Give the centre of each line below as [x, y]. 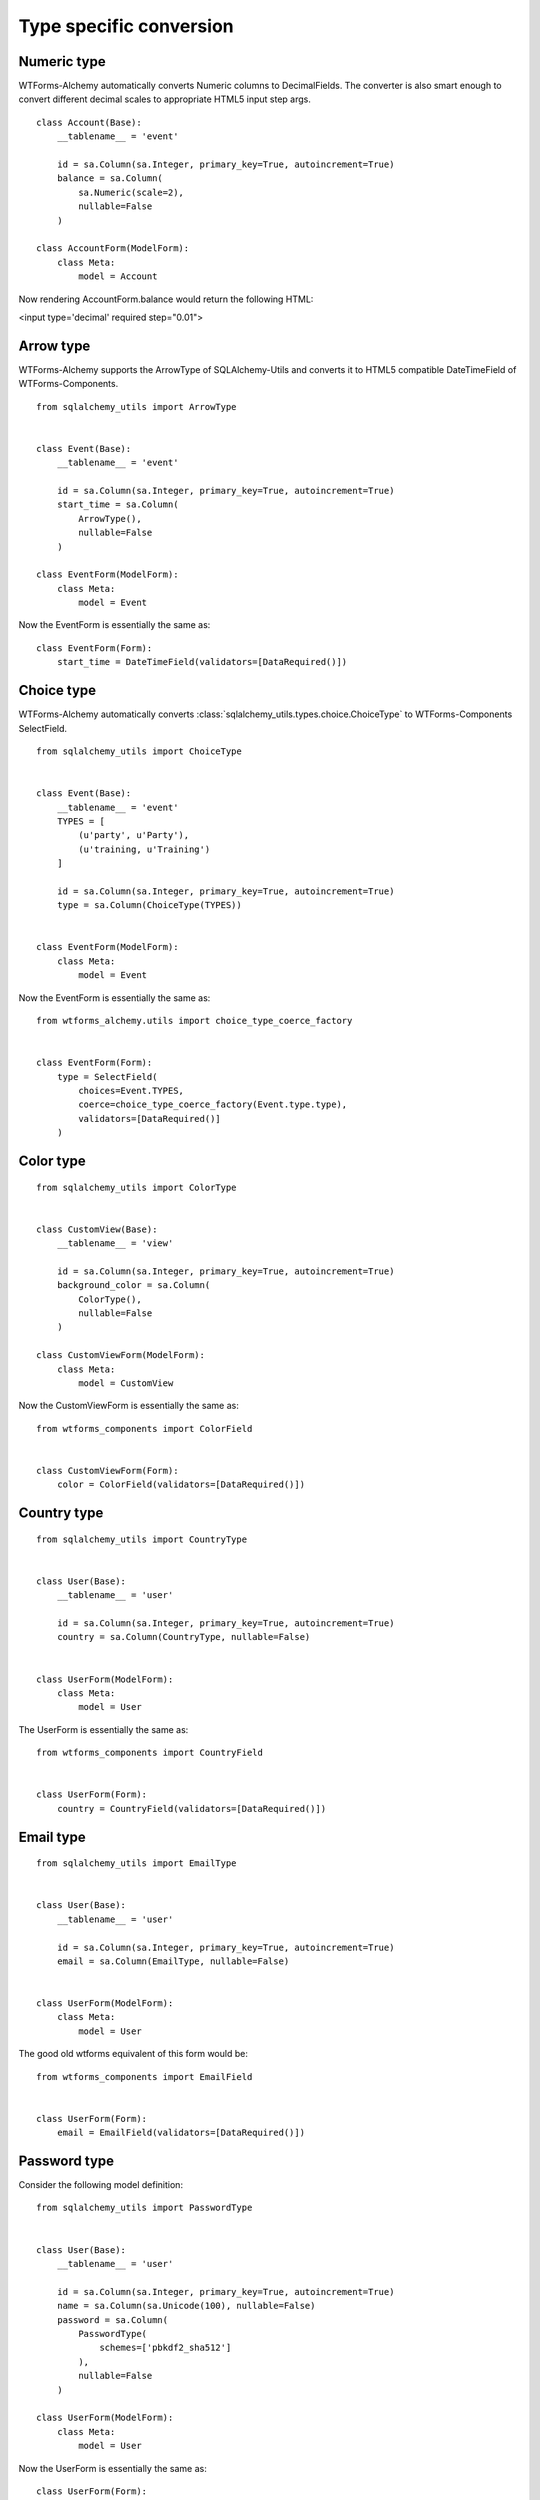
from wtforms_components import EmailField [144, 2076]
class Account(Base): [89, 122]
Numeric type [62, 61]
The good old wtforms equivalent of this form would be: [133, 2054]
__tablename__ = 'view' [115, 1243]
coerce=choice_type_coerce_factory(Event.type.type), [213, 1104]
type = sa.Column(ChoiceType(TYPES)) [149, 905]
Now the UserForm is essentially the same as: [112, 2468]
